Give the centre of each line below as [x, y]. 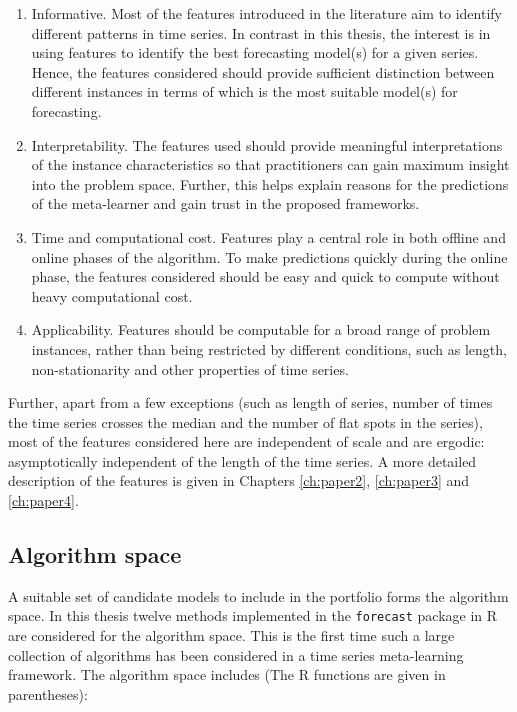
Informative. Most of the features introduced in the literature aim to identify [266, 13]
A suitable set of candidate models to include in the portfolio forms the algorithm [258, 595]
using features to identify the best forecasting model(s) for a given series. [255, 52]
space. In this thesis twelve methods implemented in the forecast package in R [253, 615]
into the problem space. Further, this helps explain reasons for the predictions [270, 183]
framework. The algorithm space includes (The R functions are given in [227, 674]
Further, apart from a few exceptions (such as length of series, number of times [250, 402]
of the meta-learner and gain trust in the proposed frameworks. [225, 203]
